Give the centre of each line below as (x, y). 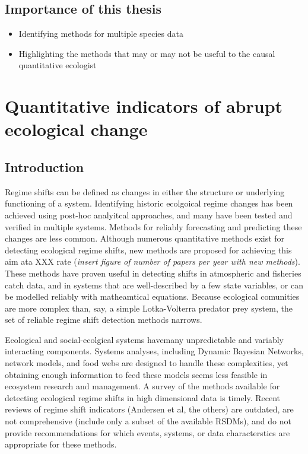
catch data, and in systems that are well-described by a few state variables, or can (154, 285)
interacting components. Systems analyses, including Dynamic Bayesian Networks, (154, 351)
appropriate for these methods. (61, 444)
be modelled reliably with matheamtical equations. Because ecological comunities (152, 296)
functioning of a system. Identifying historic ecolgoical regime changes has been (149, 203)
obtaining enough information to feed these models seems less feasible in (136, 374)
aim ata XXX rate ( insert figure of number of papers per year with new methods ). (153, 261)
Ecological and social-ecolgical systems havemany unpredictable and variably (144, 339)
